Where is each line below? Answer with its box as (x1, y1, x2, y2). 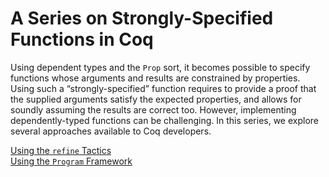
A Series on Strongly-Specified (10, 7, 274, 30)
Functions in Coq (10, 28, 154, 51)
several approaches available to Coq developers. (10, 125, 212, 137)
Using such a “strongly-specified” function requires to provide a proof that (10, 82, 317, 94)
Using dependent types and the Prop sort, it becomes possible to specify (10, 61, 311, 73)
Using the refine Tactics (10, 144, 112, 156)
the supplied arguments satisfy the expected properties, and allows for (10, 93, 302, 105)
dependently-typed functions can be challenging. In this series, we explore (10, 114, 320, 126)
